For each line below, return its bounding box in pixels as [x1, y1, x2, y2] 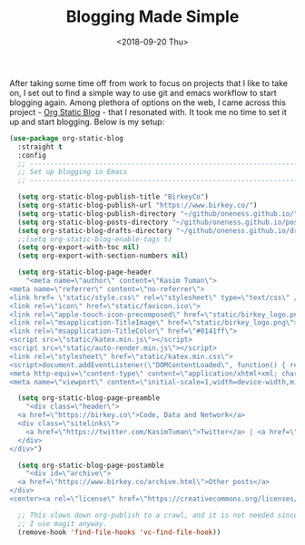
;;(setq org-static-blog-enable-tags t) [17, 234, 172, 244]
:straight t [17, 142, 64, 151]
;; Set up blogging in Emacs [17, 168, 128, 177]
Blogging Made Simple [65, 6, 240, 27]
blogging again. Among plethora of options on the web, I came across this [9, 97, 286, 108]
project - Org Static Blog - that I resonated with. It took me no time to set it [9, 106, 288, 117]
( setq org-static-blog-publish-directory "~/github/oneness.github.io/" [17, 209, 299, 219]
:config [17, 151, 47, 160]
